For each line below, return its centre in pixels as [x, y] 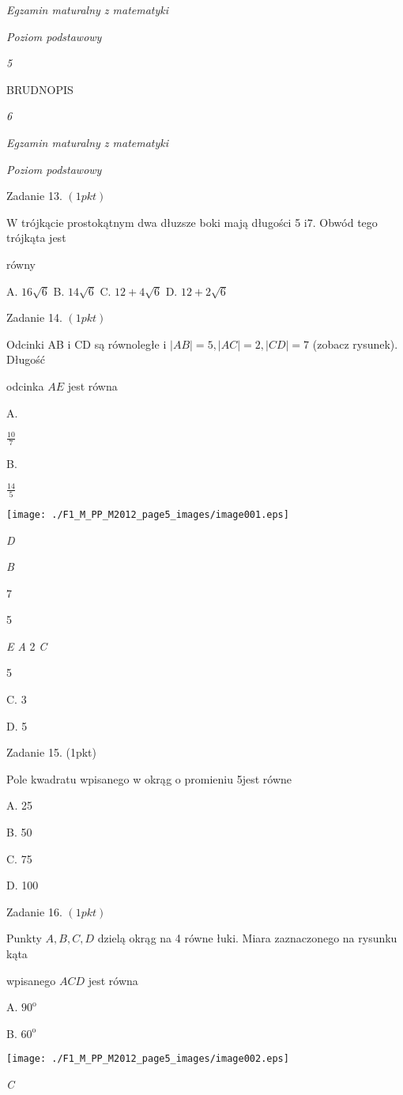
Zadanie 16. [34, 911]
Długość [26, 359]
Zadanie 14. [34, 317]
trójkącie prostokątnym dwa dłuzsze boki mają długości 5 [161, 222]
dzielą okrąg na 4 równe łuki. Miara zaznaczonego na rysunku [247, 938]
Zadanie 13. [34, 196]
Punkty [24, 938]
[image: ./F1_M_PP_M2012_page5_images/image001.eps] [148, 514]
